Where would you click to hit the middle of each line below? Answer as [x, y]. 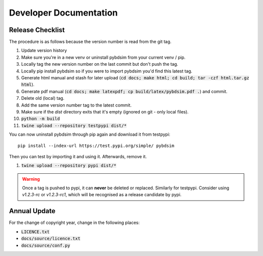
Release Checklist [37, 30]
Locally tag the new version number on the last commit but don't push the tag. [100, 64]
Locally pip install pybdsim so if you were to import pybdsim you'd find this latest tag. [107, 71]
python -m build [41, 119]
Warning [31, 179]
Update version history [44, 51]
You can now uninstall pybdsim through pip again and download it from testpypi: [90, 134]
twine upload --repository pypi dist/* [69, 166]
